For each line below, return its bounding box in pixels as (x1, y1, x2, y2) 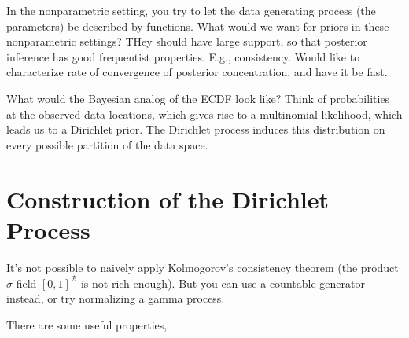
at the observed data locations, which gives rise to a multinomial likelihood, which (6, 105, 403, 122)
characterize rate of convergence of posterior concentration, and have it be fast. (6, 64, 388, 80)
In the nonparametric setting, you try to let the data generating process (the (6, 2, 376, 18)
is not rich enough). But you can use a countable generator (80, 274, 365, 291)
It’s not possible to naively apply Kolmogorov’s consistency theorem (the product (6, 259, 399, 275)
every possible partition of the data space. (6, 136, 208, 152)
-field (13, 274, 37, 291)
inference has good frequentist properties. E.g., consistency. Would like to (6, 48, 360, 64)
